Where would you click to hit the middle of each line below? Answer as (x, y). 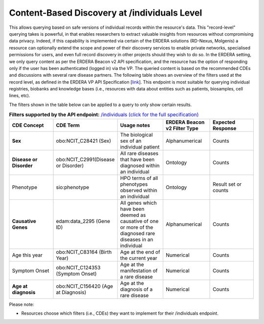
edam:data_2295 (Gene (83, 221)
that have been (137, 159)
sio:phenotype (73, 187)
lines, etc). (20, 96)
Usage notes (135, 125)
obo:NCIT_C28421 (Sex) (84, 141)
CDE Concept (28, 125)
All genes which (138, 203)
